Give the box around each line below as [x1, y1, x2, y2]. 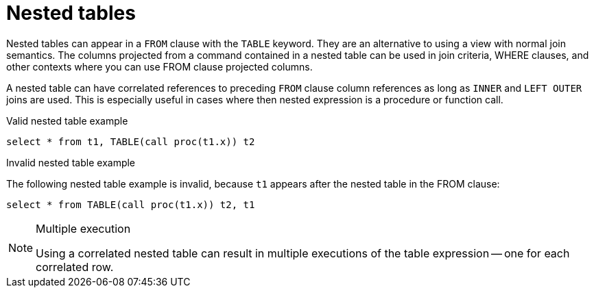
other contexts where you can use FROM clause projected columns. [6, 60, 313, 73]
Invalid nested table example [6, 156, 136, 168]
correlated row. [36, 259, 114, 274]
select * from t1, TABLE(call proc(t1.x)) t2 [6, 136, 255, 147]
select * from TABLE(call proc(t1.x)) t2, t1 [6, 199, 255, 210]
